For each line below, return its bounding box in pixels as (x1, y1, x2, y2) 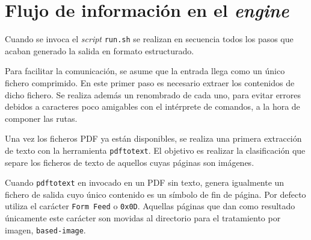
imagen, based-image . (5, 223, 86, 236)
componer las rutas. (5, 112, 78, 124)
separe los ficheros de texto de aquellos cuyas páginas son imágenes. (5, 156, 254, 168)
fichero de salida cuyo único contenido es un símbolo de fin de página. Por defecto (5, 188, 306, 200)
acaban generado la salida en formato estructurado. (5, 44, 194, 57)
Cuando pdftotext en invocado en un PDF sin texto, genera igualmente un (5, 176, 285, 189)
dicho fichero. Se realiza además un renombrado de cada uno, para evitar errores (5, 88, 301, 101)
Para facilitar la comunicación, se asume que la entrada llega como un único (5, 65, 285, 77)
